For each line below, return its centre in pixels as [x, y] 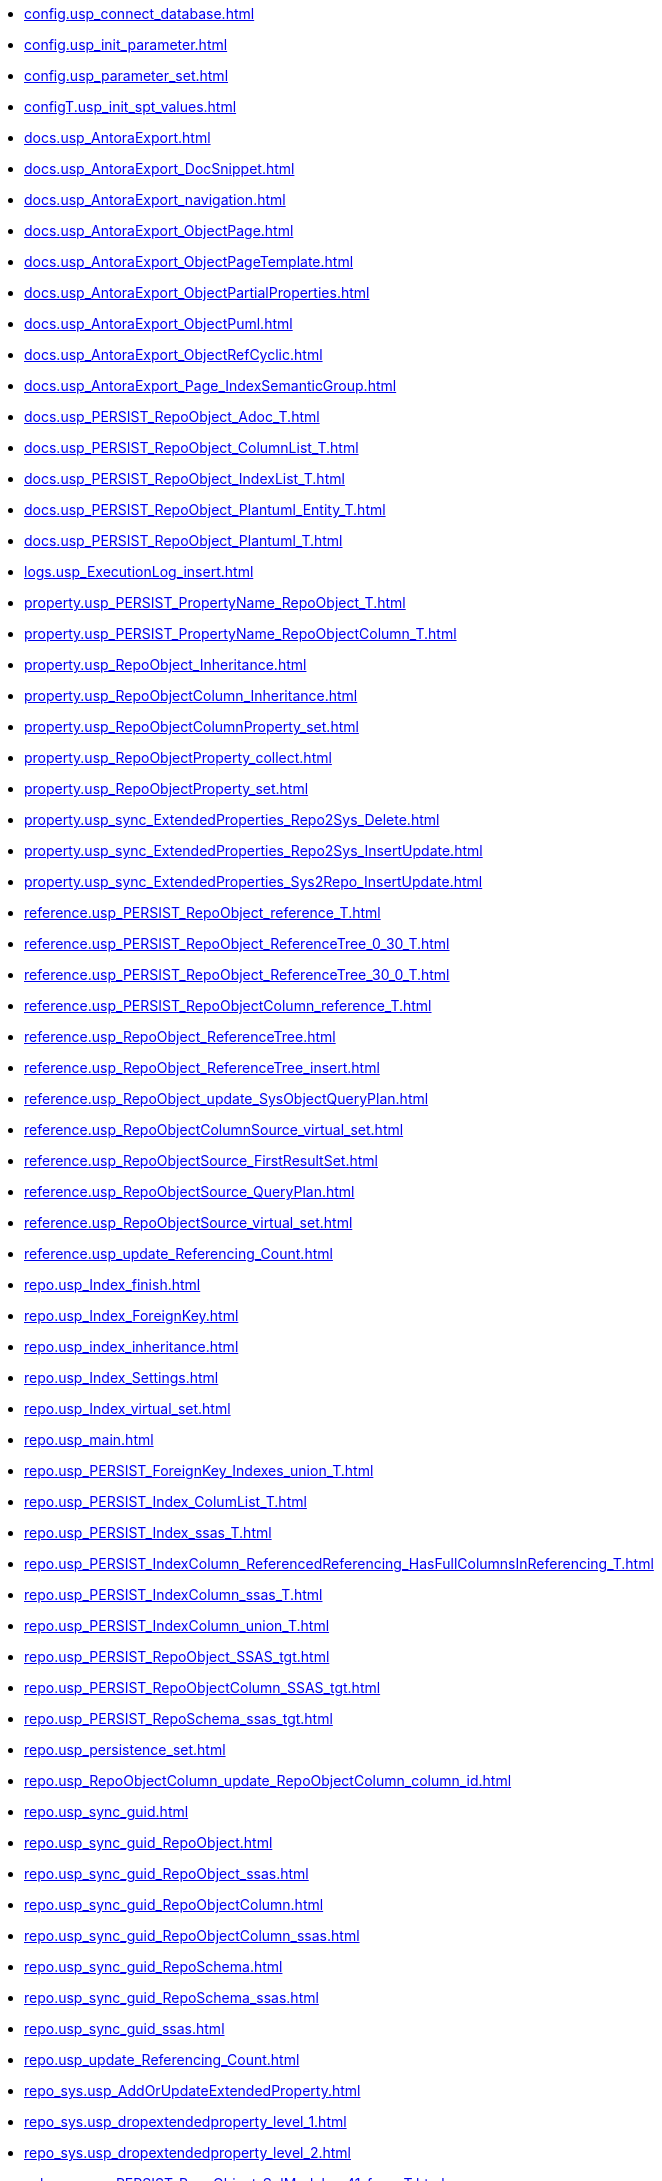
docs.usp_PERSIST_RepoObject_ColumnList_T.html [191, 447]
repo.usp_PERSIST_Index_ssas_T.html [148, 1532]
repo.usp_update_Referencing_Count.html [162, 2059]
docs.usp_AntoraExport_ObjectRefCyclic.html [173, 354]
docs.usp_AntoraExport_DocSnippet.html [159, 168]
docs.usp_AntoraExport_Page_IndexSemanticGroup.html [210, 385]
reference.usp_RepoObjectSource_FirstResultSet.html [201, 1160]
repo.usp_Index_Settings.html [121, 1377]
